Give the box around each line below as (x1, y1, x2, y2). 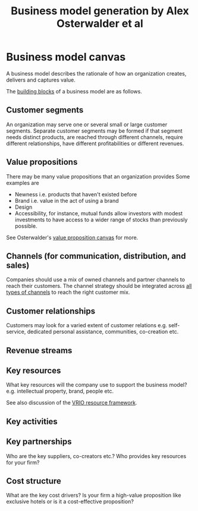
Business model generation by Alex (11, 4, 189, 18)
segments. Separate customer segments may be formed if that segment (6, 127, 183, 134)
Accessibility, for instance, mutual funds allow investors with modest (14, 209, 183, 217)
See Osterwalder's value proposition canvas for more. (6, 234, 139, 241)
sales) (6, 260, 30, 270)
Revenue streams (6, 345, 73, 355)
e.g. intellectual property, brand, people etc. (6, 388, 114, 395)
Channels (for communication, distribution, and (6, 251, 186, 261)
